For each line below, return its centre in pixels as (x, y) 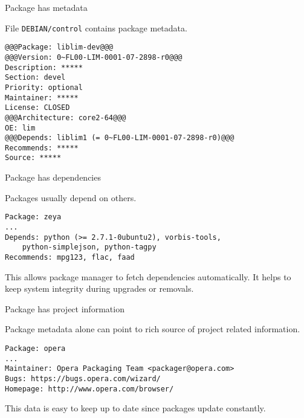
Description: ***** (44, 67)
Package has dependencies (53, 177)
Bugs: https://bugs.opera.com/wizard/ (83, 378)
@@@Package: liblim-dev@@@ (59, 47)
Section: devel (35, 78)
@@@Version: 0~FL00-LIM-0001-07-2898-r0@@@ (94, 57)
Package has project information (65, 308)
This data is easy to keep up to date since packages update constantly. (135, 408)
